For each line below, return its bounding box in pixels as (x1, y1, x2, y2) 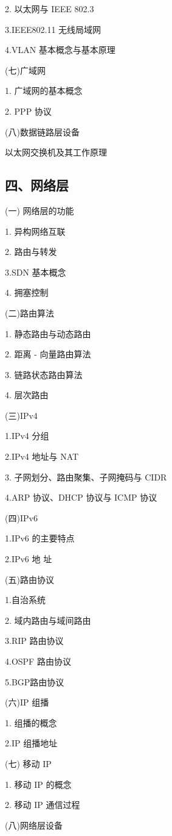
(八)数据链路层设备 (5, 125, 80, 138)
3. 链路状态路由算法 (5, 368, 83, 380)
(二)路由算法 (5, 306, 54, 319)
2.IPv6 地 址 (5, 552, 52, 565)
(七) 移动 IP (5, 757, 52, 770)
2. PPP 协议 (5, 104, 52, 117)
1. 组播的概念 (5, 716, 57, 729)
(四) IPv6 (5, 511, 38, 524)
